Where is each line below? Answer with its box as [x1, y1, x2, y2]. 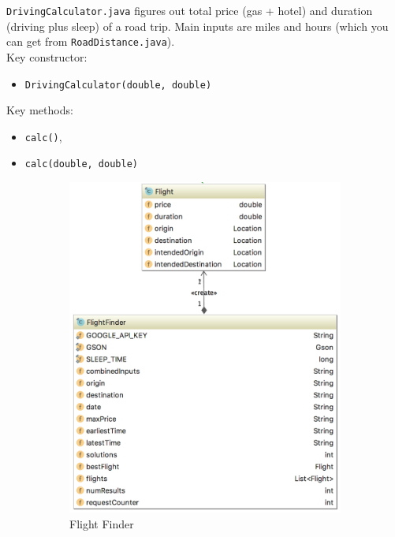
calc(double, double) [24, 158, 138, 170]
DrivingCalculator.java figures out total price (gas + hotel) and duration [6, 2, 373, 18]
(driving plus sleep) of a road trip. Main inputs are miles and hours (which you [6, 17, 389, 34]
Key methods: [6, 102, 73, 118]
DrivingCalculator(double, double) [24, 79, 212, 91]
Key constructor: [6, 48, 88, 65]
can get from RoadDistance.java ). [6, 33, 175, 50]
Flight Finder [69, 516, 134, 531]
